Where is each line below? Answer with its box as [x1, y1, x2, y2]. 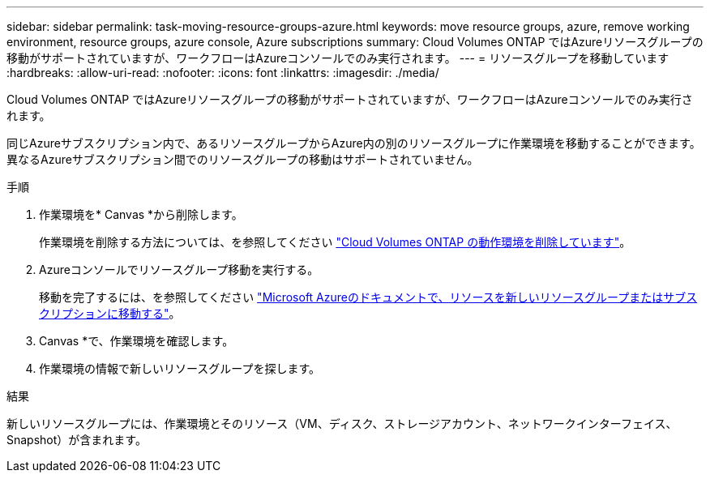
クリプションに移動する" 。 [39, 306, 181, 320]
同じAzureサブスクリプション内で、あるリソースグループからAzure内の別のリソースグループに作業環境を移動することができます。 [6, 136, 701, 150]
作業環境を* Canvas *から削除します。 [39, 207, 243, 221]
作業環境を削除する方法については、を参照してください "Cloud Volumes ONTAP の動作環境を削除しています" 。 [39, 235, 631, 249]
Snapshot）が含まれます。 [6, 433, 147, 447]
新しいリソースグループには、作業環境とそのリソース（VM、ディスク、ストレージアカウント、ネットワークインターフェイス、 [6, 417, 678, 430]
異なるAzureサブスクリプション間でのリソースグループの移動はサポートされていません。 [6, 152, 479, 166]
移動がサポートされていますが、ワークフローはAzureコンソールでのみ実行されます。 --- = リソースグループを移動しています [6, 51, 669, 65]
